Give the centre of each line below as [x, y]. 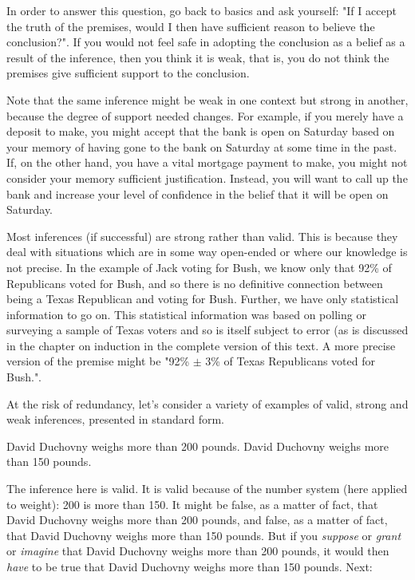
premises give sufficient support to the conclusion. [128, 73]
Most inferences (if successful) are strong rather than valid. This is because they [202, 236]
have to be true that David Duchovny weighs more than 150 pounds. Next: [190, 566]
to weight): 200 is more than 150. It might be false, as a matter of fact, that [192, 504]
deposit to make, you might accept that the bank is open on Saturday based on [201, 131]
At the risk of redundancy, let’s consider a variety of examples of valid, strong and [207, 403]
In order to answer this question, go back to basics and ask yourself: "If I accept [202, 10]
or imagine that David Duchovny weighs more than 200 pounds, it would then [198, 551]
